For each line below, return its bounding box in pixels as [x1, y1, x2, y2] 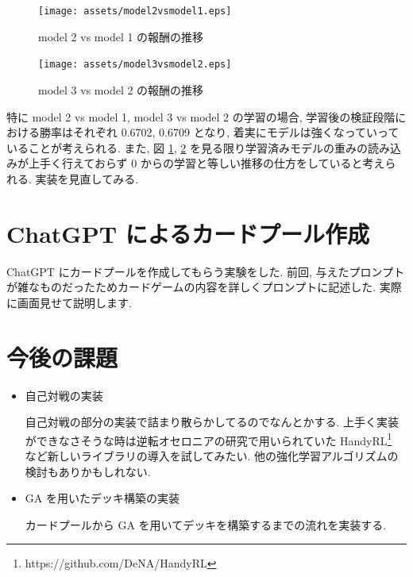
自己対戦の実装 [25, 387, 103, 403]
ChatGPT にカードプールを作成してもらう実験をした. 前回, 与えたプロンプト [6, 263, 405, 279]
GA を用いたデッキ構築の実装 [25, 490, 179, 506]
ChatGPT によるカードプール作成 [6, 217, 369, 249]
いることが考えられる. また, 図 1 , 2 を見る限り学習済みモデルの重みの [6, 139, 369, 156]
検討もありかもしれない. [25, 463, 151, 479]
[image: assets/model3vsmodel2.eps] [38, 59, 232, 71]
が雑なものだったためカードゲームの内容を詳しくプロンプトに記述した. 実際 [6, 279, 402, 295]
